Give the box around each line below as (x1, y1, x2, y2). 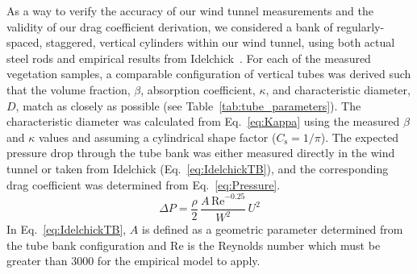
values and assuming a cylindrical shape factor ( (38, 128, 277, 145)
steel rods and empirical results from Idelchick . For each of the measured (6, 49, 371, 66)
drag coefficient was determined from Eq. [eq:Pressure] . (6, 176, 281, 193)
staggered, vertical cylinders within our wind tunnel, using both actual (46, 34, 395, 51)
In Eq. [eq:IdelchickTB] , (6, 221, 127, 238)
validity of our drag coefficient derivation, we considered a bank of (6, 18, 333, 35)
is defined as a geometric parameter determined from (142, 221, 403, 238)
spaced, (6, 34, 43, 51)
